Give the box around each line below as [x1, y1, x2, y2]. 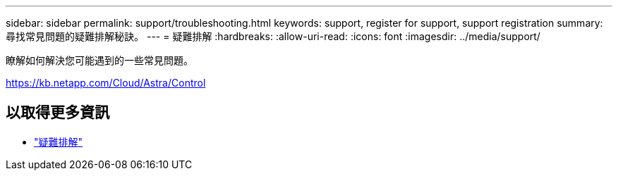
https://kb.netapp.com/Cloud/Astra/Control [6, 77, 206, 89]
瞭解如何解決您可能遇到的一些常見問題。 [6, 54, 193, 66]
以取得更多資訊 [6, 103, 109, 122]
